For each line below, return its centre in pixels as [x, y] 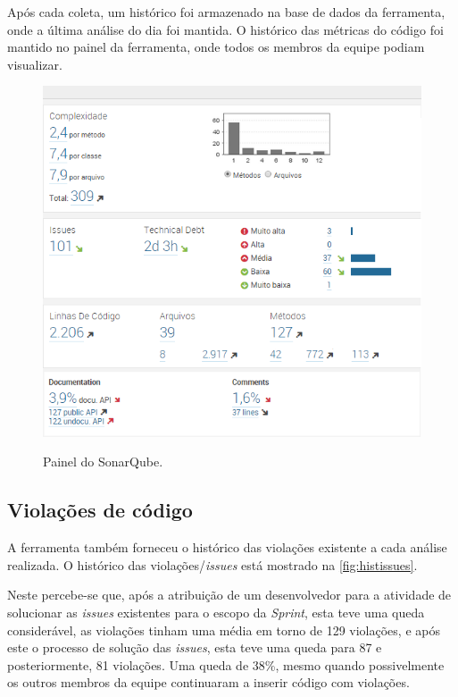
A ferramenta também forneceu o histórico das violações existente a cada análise [227, 547]
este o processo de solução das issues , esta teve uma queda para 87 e [195, 647]
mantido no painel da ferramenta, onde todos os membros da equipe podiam [216, 47]
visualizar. [35, 64]
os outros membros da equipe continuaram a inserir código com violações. [208, 682]
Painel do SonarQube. [103, 462]
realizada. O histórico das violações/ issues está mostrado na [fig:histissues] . [212, 564]
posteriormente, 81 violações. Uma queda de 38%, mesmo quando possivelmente [226, 664]
